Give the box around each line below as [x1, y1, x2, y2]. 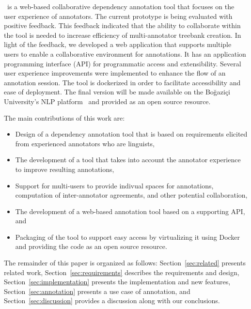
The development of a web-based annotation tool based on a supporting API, [15, 206, 245, 216]
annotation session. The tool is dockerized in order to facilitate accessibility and [4, 77, 241, 87]
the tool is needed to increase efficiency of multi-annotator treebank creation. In [4, 30, 241, 40]
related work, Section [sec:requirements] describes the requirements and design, [4, 267, 239, 277]
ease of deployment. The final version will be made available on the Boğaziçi [4, 87, 231, 97]
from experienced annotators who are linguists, [15, 138, 155, 148]
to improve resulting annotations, [15, 164, 114, 174]
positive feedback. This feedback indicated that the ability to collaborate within [4, 20, 241, 31]
